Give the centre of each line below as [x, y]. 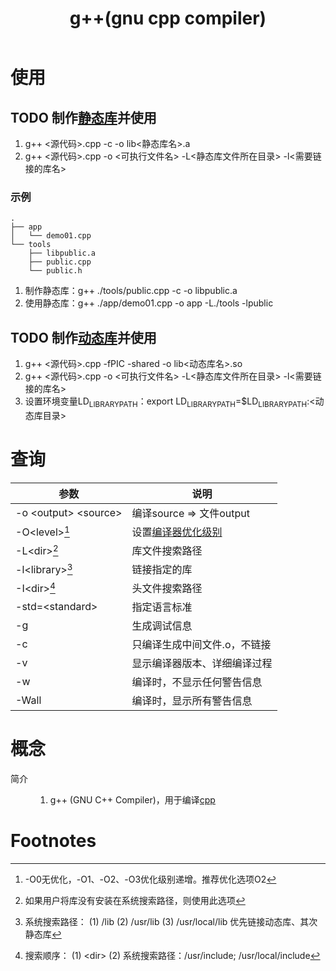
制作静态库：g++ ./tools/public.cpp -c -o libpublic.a [131, 291]
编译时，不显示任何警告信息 [197, 682]
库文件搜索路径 [167, 550]
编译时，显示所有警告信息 [192, 700]
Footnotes [53, 840]
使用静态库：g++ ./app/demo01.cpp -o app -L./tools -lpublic [149, 303]
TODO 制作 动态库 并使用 [83, 337]
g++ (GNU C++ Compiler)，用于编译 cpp [132, 799]
